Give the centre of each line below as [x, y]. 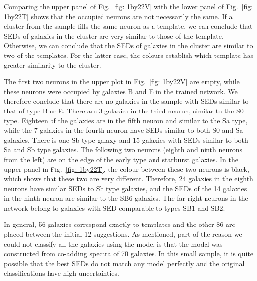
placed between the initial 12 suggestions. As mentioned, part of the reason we [123, 234]
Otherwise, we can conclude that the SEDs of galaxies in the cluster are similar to [128, 45]
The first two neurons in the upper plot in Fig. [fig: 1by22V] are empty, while [122, 82]
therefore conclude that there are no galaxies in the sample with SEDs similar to [126, 101]
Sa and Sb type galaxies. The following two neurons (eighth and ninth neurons [123, 149]
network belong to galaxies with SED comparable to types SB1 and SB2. [115, 207]
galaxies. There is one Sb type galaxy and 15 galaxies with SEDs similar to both [126, 140]
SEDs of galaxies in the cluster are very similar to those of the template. [114, 35]
